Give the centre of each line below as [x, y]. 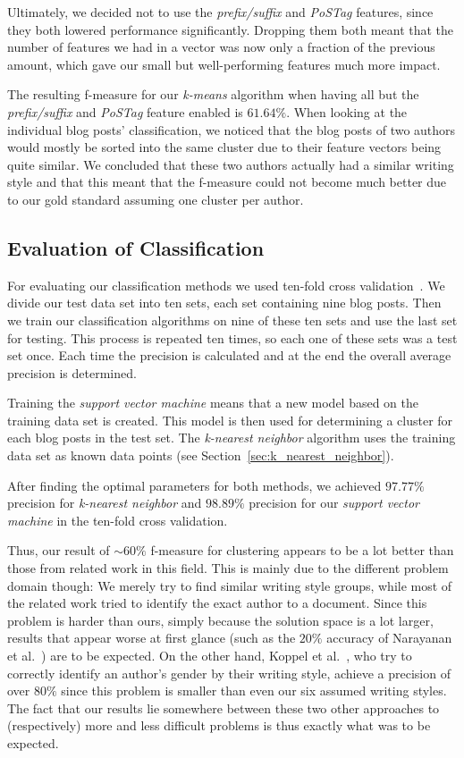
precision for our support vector [334, 503]
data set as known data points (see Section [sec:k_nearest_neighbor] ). [201, 455]
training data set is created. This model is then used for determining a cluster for [230, 420]
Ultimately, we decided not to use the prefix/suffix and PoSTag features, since [220, 12]
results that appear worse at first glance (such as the [152, 638]
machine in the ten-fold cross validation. [118, 520]
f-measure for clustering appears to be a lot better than [302, 550]
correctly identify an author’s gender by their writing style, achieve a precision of [229, 673]
